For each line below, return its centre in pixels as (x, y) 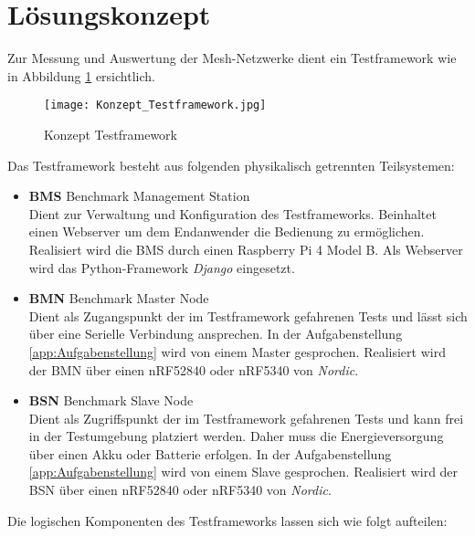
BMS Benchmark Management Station (139, 196)
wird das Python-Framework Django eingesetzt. (162, 267)
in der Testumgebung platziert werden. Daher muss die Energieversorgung (236, 436)
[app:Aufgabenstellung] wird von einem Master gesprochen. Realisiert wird (237, 351)
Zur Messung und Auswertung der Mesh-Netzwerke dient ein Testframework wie (232, 58)
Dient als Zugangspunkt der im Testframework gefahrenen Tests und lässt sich (248, 315)
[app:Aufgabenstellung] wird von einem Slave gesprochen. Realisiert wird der (243, 472)
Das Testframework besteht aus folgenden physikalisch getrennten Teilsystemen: (231, 165)
